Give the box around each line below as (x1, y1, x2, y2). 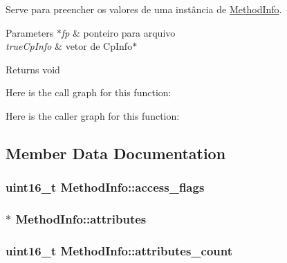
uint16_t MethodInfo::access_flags (6, 179, 205, 196)
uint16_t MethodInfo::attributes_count (6, 242, 233, 259)
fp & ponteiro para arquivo (61, 25, 176, 39)
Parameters (6, 25, 54, 39)
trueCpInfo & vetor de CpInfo (6, 39, 133, 53)
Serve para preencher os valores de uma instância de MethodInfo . (6, 2, 282, 16)
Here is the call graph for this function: (6, 85, 172, 100)
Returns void (6, 62, 60, 76)
